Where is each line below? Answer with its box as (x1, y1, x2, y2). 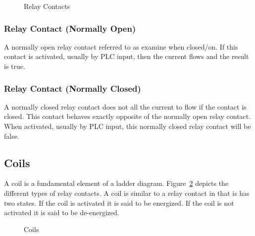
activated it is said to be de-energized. (4, 207, 119, 218)
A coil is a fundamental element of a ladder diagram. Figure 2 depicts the (4, 178, 229, 188)
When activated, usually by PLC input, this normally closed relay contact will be (4, 121, 251, 131)
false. (4, 130, 19, 141)
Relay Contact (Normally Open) (4, 22, 136, 34)
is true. (4, 61, 25, 71)
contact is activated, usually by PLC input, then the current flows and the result (4, 51, 249, 61)
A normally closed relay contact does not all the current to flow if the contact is (4, 101, 247, 112)
